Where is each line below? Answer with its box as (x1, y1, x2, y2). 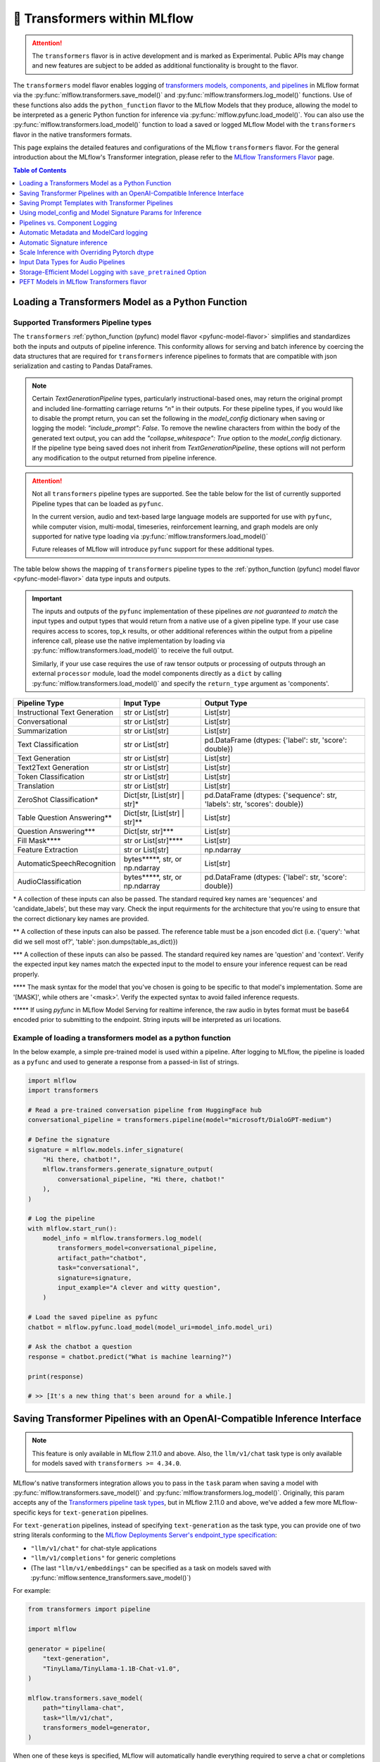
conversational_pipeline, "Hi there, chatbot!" (57, 1175, 225, 1183)
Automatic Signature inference (19, 238, 108, 247)
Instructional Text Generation (17, 708, 114, 717)
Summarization (17, 726, 68, 736)
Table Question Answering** (17, 813, 112, 823)
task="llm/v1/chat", (42, 1713, 114, 1722)
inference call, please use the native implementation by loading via (32, 636, 225, 645)
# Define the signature (27, 1135, 110, 1144)
